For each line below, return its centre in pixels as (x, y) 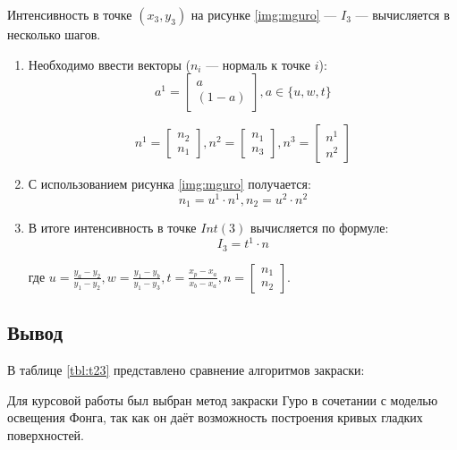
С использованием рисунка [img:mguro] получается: (169, 184)
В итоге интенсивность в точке (112, 228)
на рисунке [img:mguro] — (264, 14)
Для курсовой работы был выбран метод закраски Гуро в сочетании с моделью (223, 399)
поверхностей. (46, 434)
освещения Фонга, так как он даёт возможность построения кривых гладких (215, 417)
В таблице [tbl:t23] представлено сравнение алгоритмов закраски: (186, 370)
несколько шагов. (54, 34)
